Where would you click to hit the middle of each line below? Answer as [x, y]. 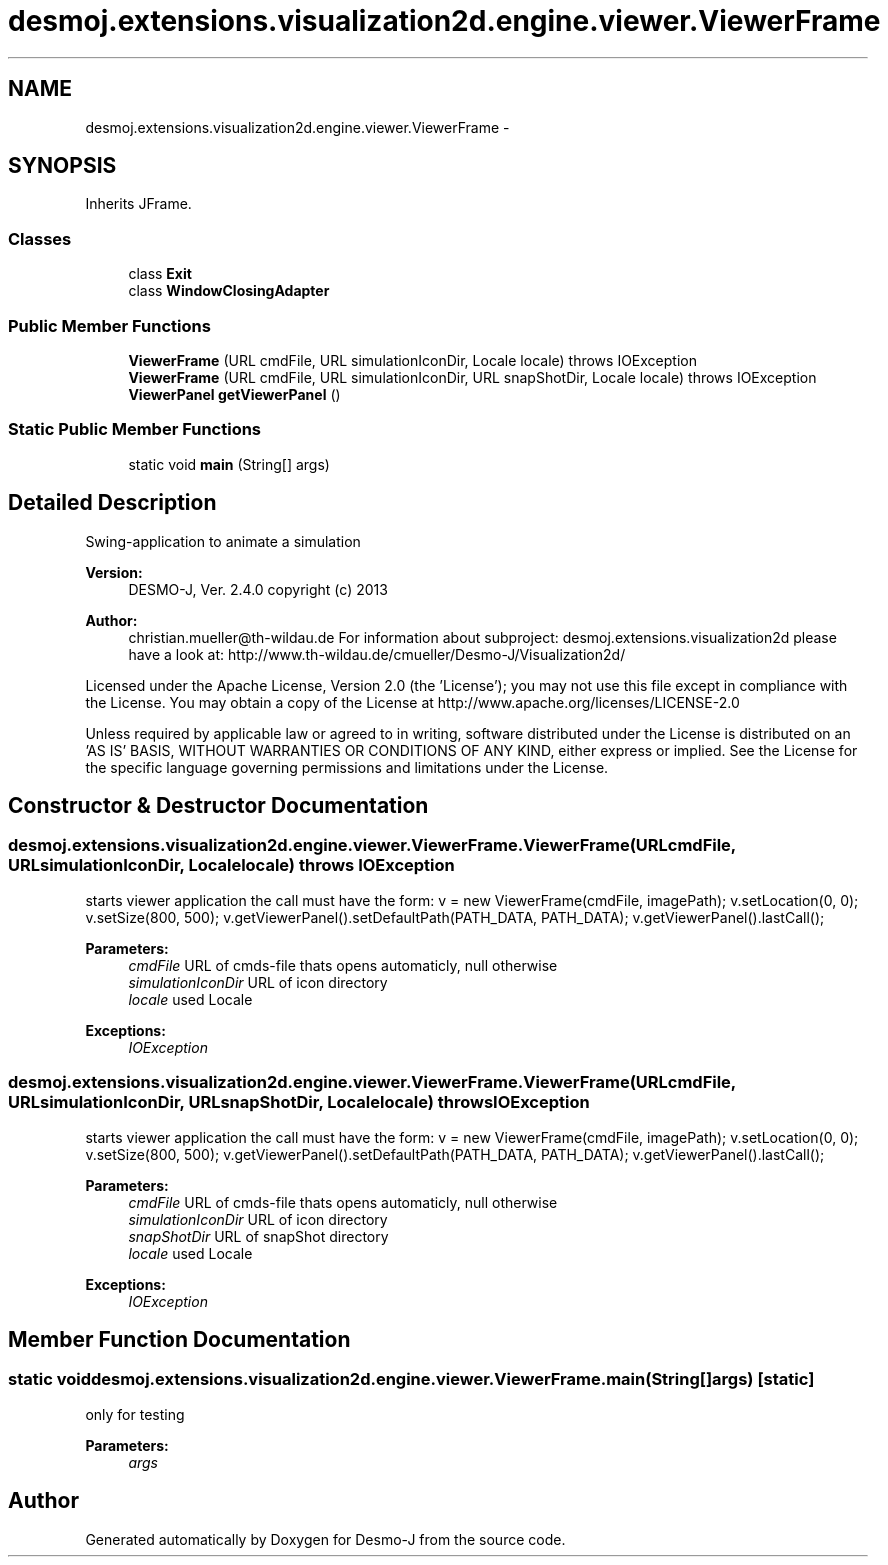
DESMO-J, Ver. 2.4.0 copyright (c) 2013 [258, 589]
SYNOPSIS [62, 166]
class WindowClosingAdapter [229, 291]
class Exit [160, 274]
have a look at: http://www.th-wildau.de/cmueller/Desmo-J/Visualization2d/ [377, 654]
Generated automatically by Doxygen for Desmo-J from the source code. [325, 1539]
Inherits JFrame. [138, 204]
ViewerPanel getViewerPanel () [234, 394]
